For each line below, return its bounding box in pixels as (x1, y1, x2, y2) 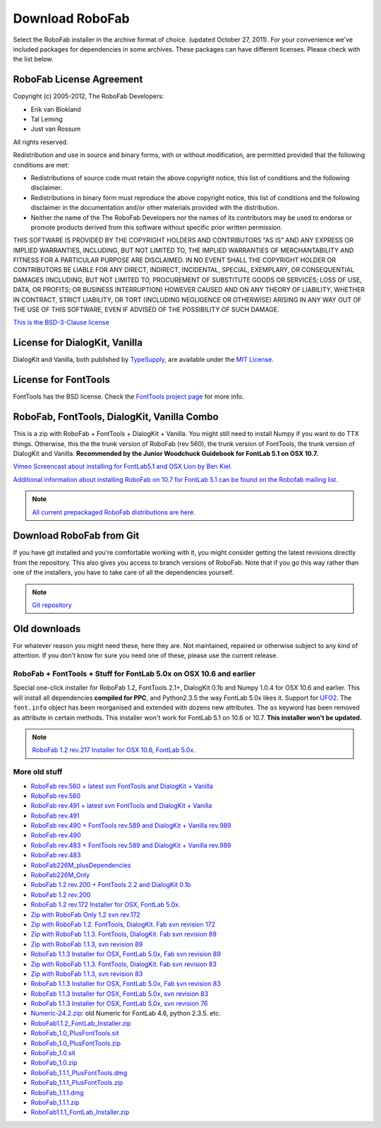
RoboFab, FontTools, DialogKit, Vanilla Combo (13, 411, 219, 423)
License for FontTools (13, 374, 111, 386)
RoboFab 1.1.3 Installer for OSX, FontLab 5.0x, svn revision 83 (30, 989, 209, 998)
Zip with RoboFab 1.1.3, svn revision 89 (30, 940, 143, 948)
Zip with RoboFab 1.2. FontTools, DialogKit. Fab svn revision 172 (30, 920, 215, 929)
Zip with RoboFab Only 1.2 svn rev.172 (30, 910, 140, 919)
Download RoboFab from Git (13, 530, 140, 542)
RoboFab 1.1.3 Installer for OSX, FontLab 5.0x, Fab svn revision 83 (30, 980, 222, 988)
